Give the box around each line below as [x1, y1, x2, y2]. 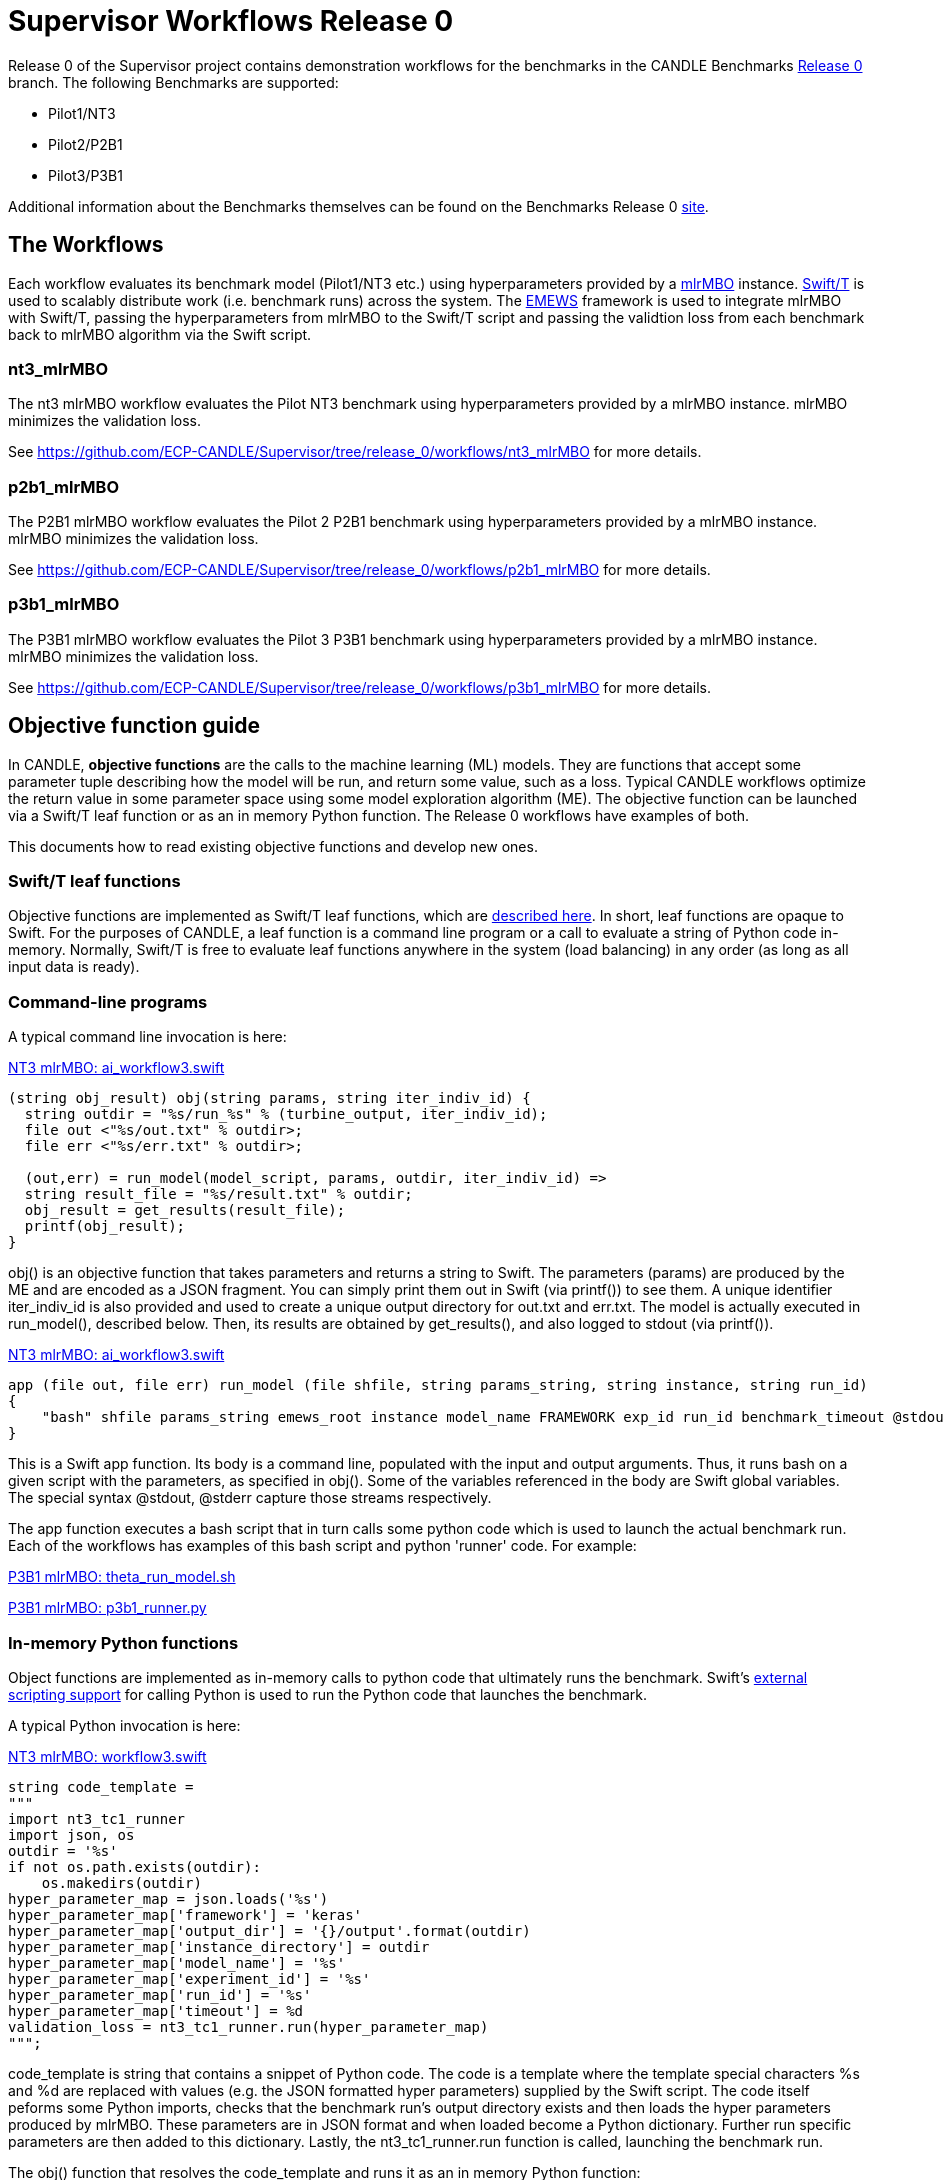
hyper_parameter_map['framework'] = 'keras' [8, 1906, 363, 1923]
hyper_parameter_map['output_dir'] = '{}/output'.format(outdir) [8, 1922, 531, 1939]
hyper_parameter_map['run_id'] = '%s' [8, 1986, 312, 2003]
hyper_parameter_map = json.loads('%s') [8, 1890, 329, 1907]
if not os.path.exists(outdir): [8, 1858, 261, 1875]
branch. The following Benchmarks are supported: [8, 73, 339, 91]
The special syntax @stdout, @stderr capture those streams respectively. [8, 1489, 492, 1507]
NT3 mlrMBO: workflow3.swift [8, 1747, 207, 1765]
